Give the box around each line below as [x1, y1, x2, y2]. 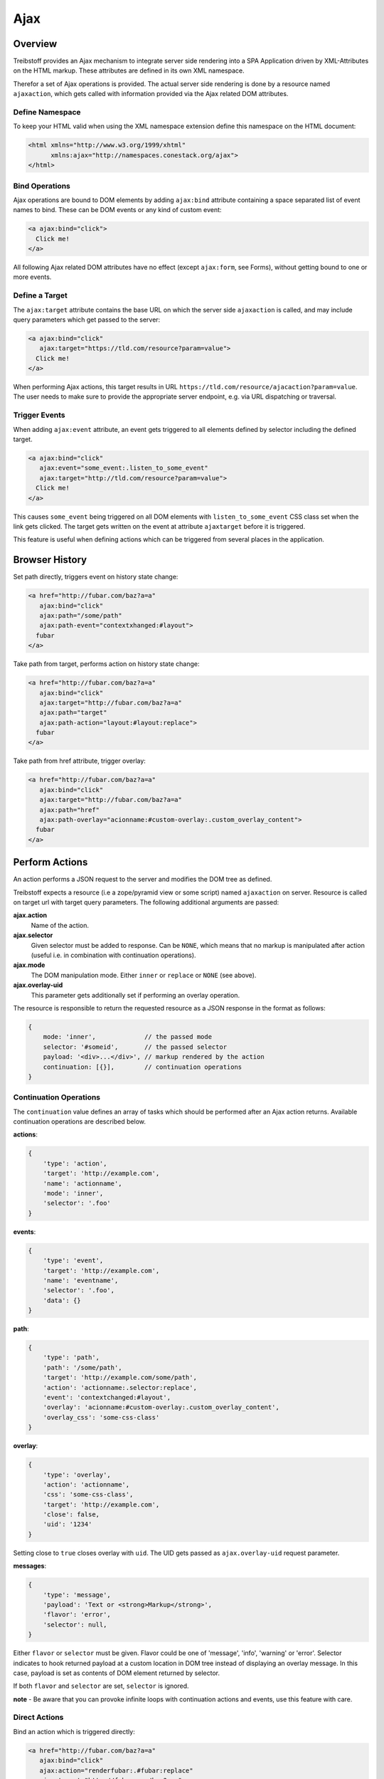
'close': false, [43, 1511, 100, 1519]
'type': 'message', [43, 1590, 112, 1599]
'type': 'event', [43, 1257, 104, 1265]
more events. [13, 273, 52, 281]
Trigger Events [13, 410, 65, 420]
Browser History [13, 554, 87, 566]
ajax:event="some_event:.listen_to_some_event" [39, 464, 209, 473]
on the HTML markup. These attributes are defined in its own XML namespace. [13, 66, 245, 75]
